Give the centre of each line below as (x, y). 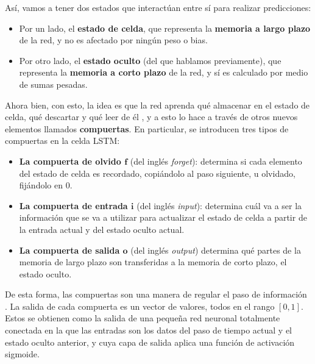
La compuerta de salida (69, 250)
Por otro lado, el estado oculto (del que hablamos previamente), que (150, 60)
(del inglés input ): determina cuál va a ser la (219, 205)
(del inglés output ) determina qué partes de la (216, 250)
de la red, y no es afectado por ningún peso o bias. (113, 40)
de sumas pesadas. (53, 84)
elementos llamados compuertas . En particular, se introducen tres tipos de (147, 128)
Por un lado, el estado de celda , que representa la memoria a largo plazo (165, 28)
